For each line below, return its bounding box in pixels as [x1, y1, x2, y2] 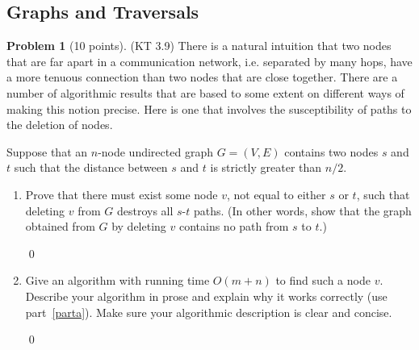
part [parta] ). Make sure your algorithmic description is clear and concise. [25, 303, 392, 320]
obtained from [25, 218, 95, 235]
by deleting [111, 218, 166, 235]
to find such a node [275, 272, 371, 289]
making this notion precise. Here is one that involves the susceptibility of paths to [6, 100, 412, 117]
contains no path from [178, 218, 289, 235]
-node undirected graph [98, 143, 213, 160]
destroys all [116, 202, 174, 219]
